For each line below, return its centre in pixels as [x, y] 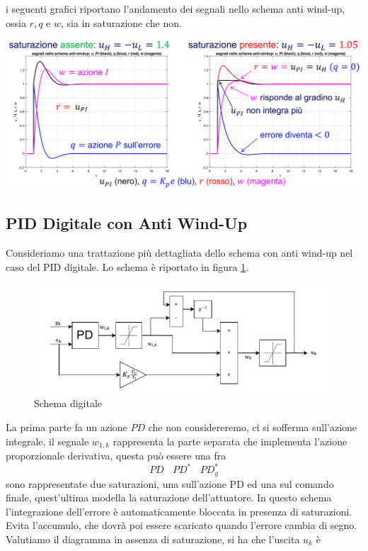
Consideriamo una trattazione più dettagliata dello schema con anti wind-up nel [179, 253]
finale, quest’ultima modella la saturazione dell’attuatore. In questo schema [169, 497]
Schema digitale [68, 403]
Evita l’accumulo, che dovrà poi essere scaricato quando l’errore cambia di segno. [182, 525]
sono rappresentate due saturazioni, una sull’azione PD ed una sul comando [170, 483]
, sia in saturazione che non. [121, 22]
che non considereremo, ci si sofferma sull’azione [253, 427]
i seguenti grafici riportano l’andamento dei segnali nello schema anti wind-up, [176, 9]
